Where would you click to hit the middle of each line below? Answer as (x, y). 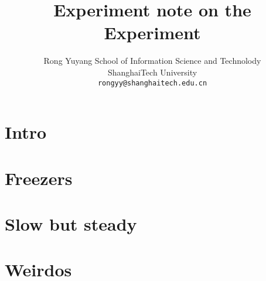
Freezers (39, 178)
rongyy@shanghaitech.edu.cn (152, 83)
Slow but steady (71, 223)
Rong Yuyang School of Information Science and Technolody (152, 61)
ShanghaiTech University (152, 72)
